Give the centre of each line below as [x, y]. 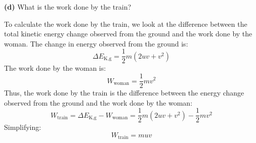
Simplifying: [23, 127]
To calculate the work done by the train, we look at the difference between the [126, 23]
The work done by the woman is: [55, 68]
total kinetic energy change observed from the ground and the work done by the [128, 34]
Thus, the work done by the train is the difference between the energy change [124, 93]
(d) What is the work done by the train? [68, 7]
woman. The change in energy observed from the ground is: [96, 43]
